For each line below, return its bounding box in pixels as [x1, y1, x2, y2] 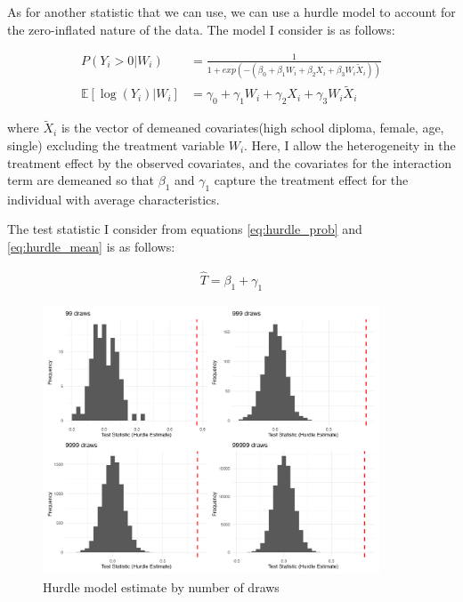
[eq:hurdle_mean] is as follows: [7, 237, 175, 256]
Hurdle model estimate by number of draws [43, 577, 280, 596]
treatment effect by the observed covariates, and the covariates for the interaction [7, 153, 451, 172]
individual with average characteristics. [7, 189, 220, 208]
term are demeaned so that [7, 171, 155, 189]
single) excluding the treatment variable [7, 135, 224, 154]
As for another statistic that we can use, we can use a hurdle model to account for [7, 3, 456, 20]
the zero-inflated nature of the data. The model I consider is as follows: [7, 20, 395, 38]
